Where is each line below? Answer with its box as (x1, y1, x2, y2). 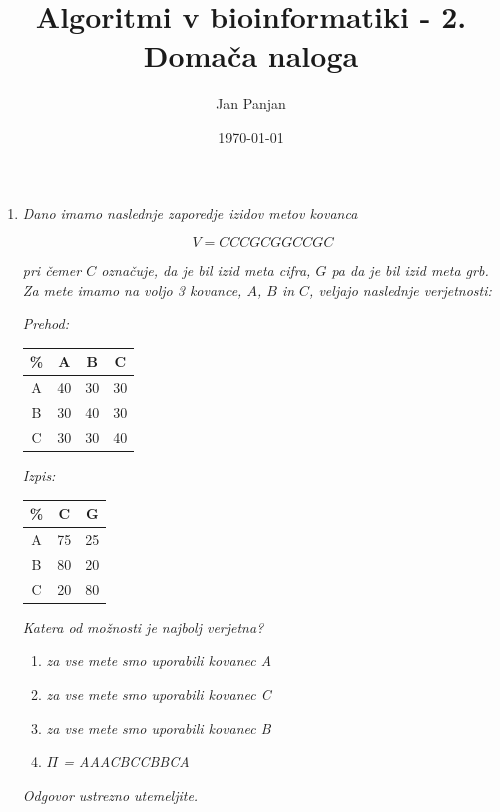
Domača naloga (143, 35, 359, 76)
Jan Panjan (216, 93, 286, 114)
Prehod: (22, 313, 69, 334)
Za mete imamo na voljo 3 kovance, (22, 279, 242, 300)
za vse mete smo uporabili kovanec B (46, 717, 271, 738)
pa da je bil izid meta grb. (331, 260, 489, 281)
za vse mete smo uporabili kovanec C (46, 683, 271, 704)
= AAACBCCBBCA (63, 751, 190, 772)
